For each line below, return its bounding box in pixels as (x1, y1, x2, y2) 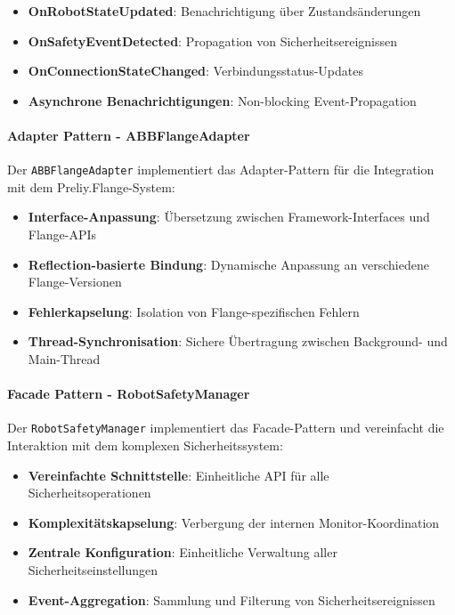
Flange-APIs (28, 225, 97, 244)
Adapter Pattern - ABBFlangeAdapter (7, 125, 250, 144)
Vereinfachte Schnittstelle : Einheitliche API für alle (28, 465, 329, 484)
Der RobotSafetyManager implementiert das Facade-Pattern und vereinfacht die (7, 418, 444, 437)
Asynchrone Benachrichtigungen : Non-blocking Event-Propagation (28, 91, 417, 109)
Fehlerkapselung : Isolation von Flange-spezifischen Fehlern (28, 302, 360, 320)
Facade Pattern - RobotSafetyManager (7, 384, 250, 403)
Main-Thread (28, 349, 101, 368)
